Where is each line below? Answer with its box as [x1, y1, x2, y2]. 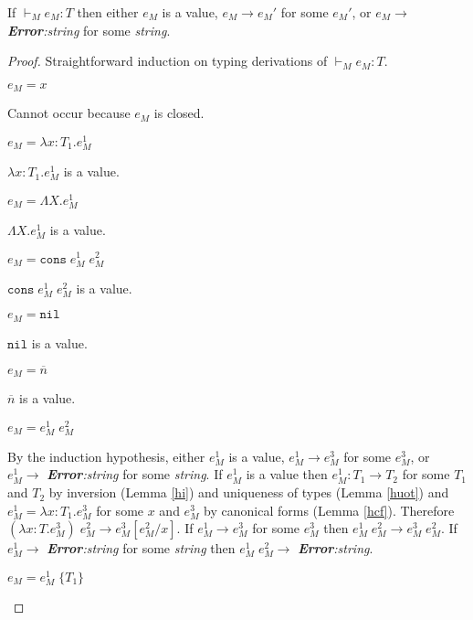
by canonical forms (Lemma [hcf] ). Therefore [204, 500, 455, 519]
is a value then [246, 465, 328, 484]
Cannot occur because [7, 103, 131, 123]
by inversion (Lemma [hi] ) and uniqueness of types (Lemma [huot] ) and [48, 483, 449, 502]
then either [77, 3, 139, 21]
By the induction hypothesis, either [7, 446, 205, 465]
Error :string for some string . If [47, 465, 223, 484]
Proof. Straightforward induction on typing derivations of [7, 51, 328, 70]
